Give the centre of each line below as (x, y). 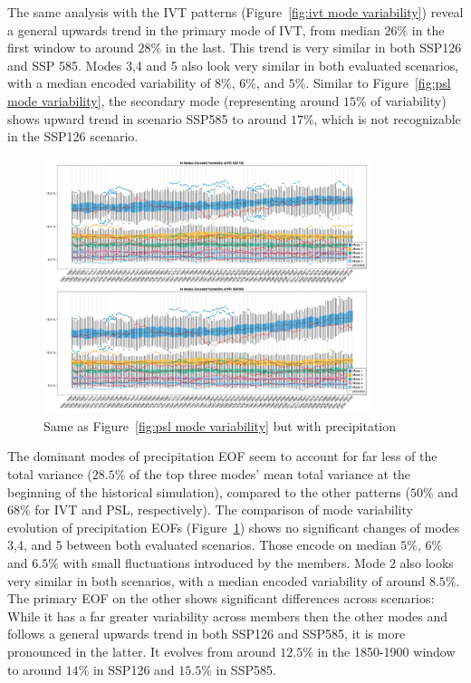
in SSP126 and (134, 669)
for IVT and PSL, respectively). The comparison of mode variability (224, 510)
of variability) (409, 100)
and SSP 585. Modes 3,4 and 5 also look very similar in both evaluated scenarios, (233, 65)
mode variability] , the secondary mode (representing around (173, 100)
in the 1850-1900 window (386, 652)
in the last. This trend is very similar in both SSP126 (313, 48)
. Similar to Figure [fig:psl (378, 83)
